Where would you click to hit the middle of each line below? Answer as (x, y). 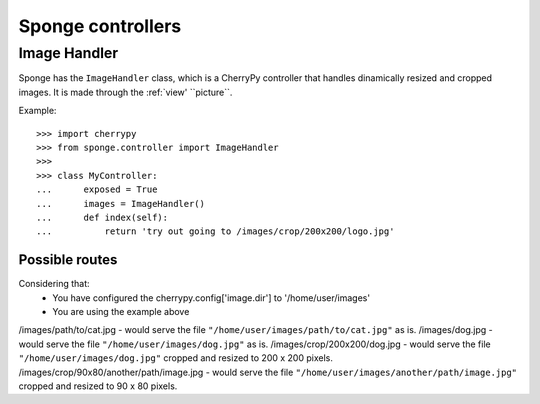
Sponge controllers (100, 26)
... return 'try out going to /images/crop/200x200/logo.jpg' (215, 231)
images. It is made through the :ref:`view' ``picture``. (125, 92)
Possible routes (68, 260)
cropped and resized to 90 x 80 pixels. (98, 386)
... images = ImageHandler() (120, 203)
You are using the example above (121, 311)
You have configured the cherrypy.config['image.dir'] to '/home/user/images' (211, 297)
